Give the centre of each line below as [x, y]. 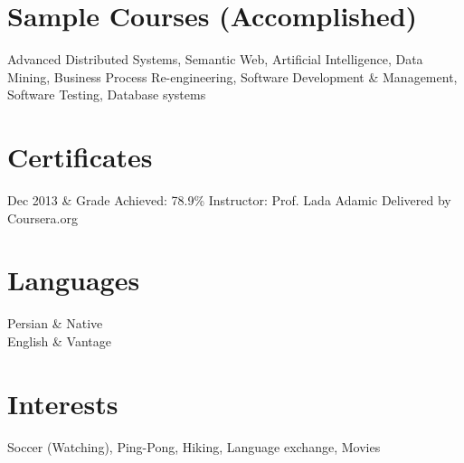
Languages [74, 280]
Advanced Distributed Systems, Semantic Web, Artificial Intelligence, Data [215, 59]
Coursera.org [43, 217]
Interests [63, 403]
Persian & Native [55, 323]
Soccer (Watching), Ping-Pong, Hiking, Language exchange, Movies [194, 446]
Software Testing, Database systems [107, 94]
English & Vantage [60, 340]
